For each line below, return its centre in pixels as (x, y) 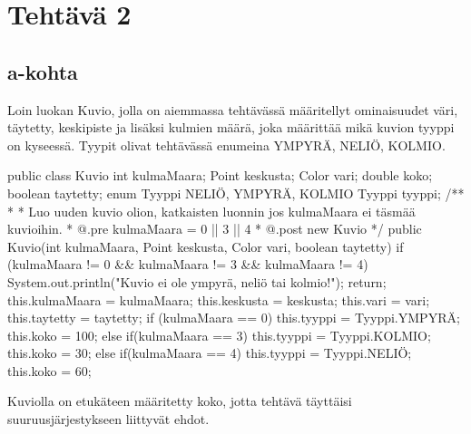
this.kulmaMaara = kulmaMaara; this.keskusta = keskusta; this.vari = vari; (219, 299)
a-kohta (43, 71)
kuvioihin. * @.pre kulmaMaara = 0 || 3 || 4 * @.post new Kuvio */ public (215, 229)
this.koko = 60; (49, 370)
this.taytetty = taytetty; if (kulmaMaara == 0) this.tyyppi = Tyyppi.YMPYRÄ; (234, 318)
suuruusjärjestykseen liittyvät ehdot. (108, 419)
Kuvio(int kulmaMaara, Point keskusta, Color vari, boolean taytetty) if (206, 246)
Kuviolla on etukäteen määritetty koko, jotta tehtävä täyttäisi (180, 401)
